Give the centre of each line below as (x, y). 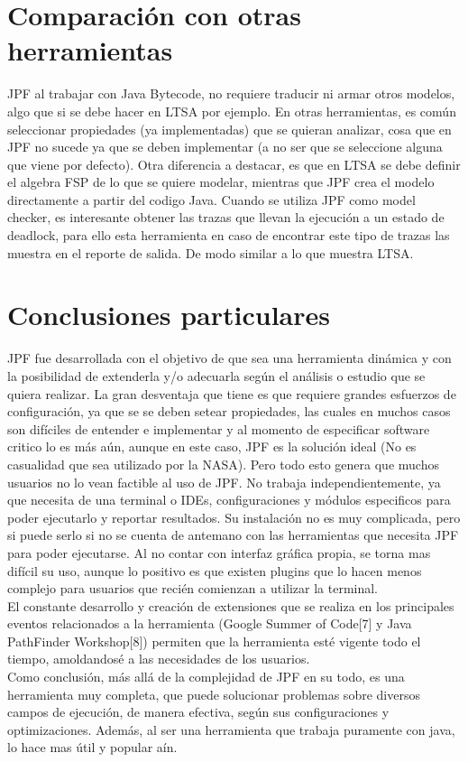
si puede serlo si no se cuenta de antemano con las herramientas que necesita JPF (233, 535)
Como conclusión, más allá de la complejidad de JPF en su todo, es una (206, 677)
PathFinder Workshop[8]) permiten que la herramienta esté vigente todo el (214, 641)
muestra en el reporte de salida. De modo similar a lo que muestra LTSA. (211, 252)
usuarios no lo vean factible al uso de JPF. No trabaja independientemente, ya (224, 482)
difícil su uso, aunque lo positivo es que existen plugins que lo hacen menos (215, 570)
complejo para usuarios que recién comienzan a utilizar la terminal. (193, 588)
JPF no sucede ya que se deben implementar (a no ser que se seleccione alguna (225, 147)
